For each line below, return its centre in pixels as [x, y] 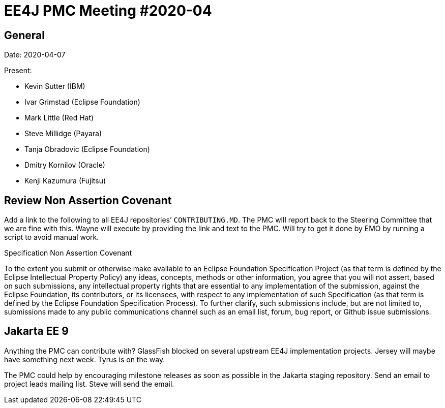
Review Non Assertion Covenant [88, 200]
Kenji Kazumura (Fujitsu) [65, 181]
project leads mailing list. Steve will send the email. [89, 384]
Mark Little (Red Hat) [59, 118]
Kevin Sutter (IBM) [55, 86]
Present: [18, 71]
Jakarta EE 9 [36, 331]
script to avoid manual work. [52, 237]
